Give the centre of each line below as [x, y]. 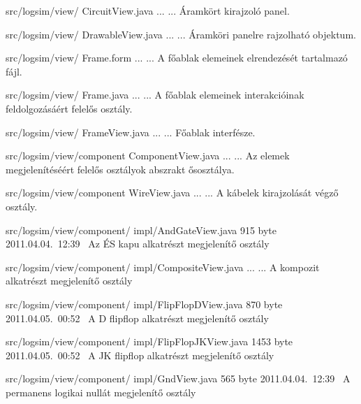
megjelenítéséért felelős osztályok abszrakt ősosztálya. [120, 169]
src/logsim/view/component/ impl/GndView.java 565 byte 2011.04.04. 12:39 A [178, 378]
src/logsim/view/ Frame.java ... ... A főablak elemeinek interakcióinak [155, 95]
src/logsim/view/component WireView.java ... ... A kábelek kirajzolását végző [172, 193]
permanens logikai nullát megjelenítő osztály [101, 392]
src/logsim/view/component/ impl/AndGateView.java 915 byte [141, 230]
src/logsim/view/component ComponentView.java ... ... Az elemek [148, 156]
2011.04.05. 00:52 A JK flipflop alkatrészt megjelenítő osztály [140, 355]
